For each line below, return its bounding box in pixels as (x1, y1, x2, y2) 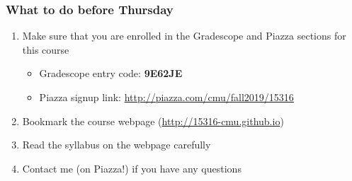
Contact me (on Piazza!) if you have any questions (22, 160, 242, 175)
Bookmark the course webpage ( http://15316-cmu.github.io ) (22, 113, 284, 128)
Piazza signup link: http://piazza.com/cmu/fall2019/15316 (39, 90, 294, 104)
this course (22, 42, 69, 57)
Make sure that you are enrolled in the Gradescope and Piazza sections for (22, 28, 346, 43)
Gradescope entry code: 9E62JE (39, 66, 183, 81)
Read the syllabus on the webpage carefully (22, 137, 211, 152)
